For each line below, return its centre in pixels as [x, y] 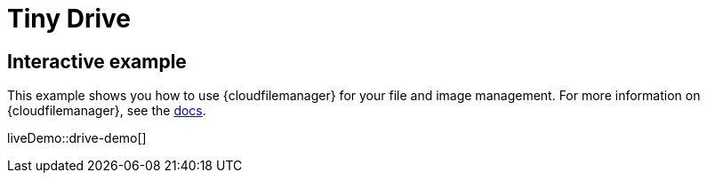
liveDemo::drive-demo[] [77, 138]
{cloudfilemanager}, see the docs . [107, 111]
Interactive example [97, 61]
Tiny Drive [69, 19]
